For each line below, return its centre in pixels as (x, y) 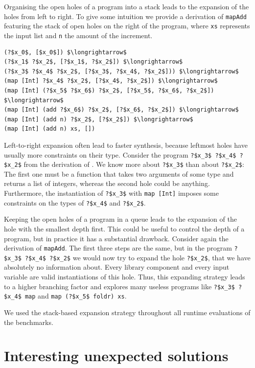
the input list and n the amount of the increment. (78, 35)
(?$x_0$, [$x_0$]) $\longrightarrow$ (65, 52)
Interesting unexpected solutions (116, 356)
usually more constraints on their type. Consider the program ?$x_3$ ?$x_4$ (120, 154)
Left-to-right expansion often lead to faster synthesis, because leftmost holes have (126, 145)
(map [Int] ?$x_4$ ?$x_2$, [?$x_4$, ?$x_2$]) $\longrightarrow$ (111, 81)
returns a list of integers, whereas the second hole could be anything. (107, 183)
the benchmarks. (29, 322)
